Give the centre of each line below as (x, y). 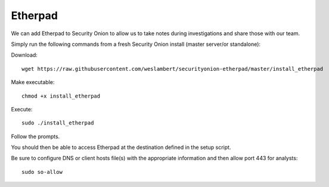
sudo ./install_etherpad (58, 123)
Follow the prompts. (35, 136)
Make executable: (33, 82)
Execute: (22, 109)
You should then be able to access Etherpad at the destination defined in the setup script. (121, 147)
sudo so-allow (42, 172)
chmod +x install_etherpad (61, 96)
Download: (24, 55)
